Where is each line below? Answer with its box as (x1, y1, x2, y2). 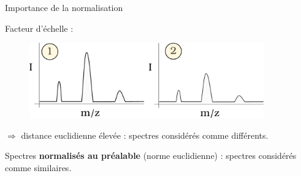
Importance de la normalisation (5, 1, 123, 13)
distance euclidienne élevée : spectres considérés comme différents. (21, 128, 269, 141)
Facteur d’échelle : (5, 21, 74, 34)
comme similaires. (5, 161, 72, 174)
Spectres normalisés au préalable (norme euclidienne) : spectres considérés (5, 149, 297, 162)
